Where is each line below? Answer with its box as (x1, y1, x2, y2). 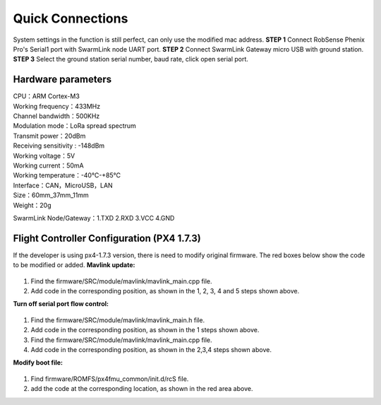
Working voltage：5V (13, 151, 75, 160)
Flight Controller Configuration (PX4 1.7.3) (13, 232, 201, 244)
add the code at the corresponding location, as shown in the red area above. (30, 385, 253, 393)
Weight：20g (13, 201, 52, 209)
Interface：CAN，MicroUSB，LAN (13, 181, 113, 189)
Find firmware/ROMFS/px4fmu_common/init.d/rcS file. (30, 375, 189, 383)
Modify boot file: (13, 358, 64, 367)
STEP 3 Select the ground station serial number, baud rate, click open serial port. (13, 55, 248, 64)
